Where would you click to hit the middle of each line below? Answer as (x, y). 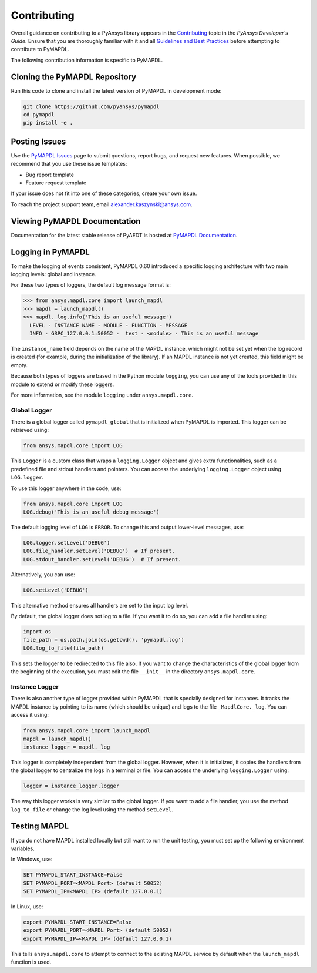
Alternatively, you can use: (43, 574)
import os (37, 632)
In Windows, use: (32, 859)
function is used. (31, 962)
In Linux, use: (27, 907)
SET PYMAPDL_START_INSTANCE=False (73, 875)
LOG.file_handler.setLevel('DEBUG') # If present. (99, 551)
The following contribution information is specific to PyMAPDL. (87, 60)
